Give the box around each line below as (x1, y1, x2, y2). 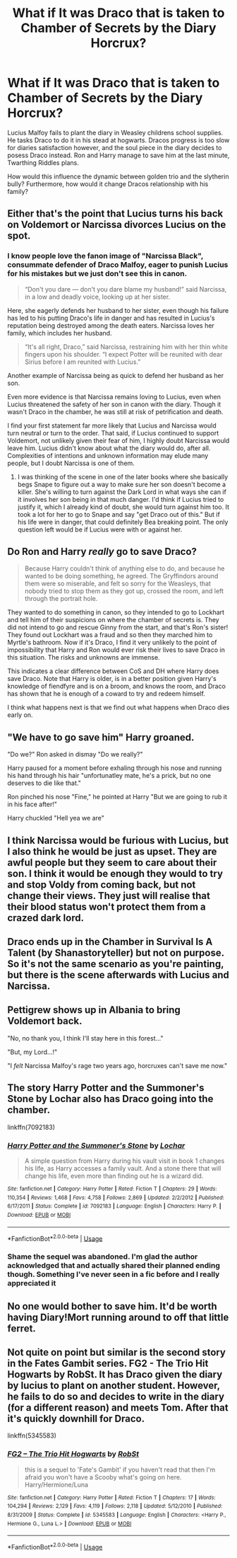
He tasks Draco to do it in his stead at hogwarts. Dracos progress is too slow (7, 136, 230, 144)
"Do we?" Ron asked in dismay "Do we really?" (7, 750, 143, 759)
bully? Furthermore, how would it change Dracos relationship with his (7, 179, 209, 188)
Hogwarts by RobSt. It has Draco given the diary (7, 1368, 223, 1380)
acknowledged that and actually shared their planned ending (7, 1261, 220, 1271)
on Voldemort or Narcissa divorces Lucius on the (7, 219, 226, 231)
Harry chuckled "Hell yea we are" (7, 814, 104, 823)
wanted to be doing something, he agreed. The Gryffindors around (24, 572, 219, 580)
